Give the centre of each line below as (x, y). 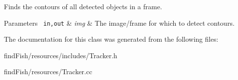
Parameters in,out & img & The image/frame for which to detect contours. (119, 23)
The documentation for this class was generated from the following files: (111, 39)
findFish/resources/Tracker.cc (48, 72)
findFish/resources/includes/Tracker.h (61, 55)
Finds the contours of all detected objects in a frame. (83, 6)
